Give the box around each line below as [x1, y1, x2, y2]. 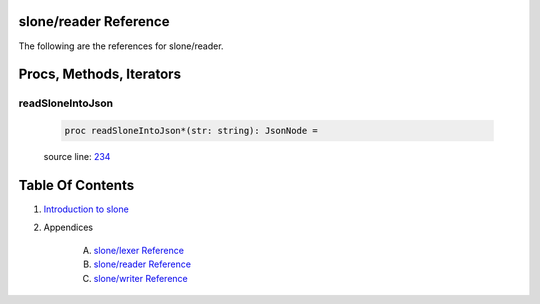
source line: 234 [43, 151, 111, 163]
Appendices [43, 221, 94, 234]
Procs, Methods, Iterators [18, 66, 182, 83]
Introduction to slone [43, 203, 129, 215]
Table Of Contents [18, 176, 135, 194]
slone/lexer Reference [93, 244, 185, 256]
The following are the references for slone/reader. [18, 40, 224, 52]
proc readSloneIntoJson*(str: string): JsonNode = [64, 125, 319, 137]
